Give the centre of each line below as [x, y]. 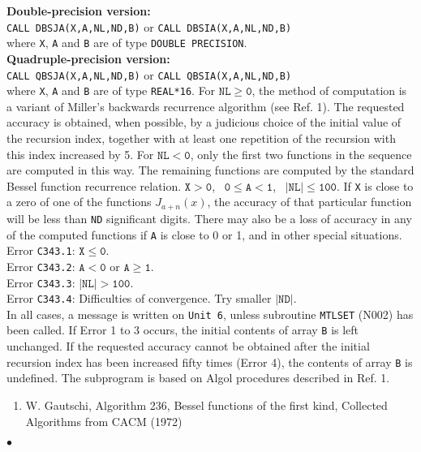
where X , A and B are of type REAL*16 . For [111, 90]
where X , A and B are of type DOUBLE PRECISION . [127, 43]
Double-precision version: [79, 11]
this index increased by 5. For [80, 154]
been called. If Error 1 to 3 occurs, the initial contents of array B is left [183, 330]
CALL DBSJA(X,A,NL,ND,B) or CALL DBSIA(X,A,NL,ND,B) [149, 26]
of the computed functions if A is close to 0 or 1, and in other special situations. [204, 234]
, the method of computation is [329, 90]
